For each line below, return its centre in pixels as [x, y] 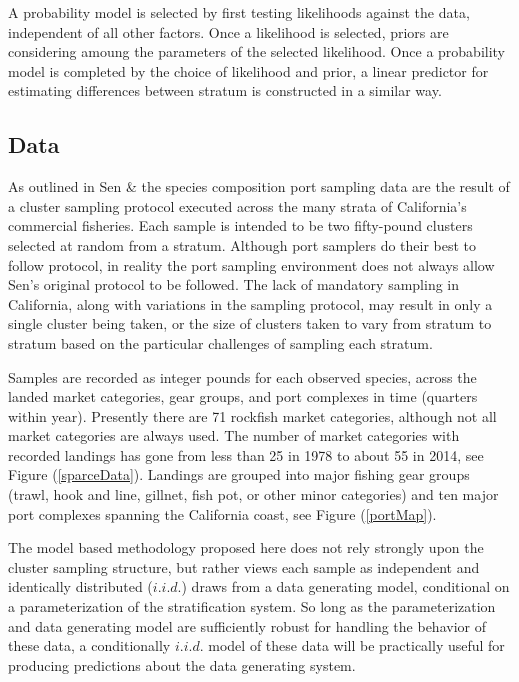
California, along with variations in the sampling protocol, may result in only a [250, 303]
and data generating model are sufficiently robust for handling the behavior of [247, 625]
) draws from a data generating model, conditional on [345, 586]
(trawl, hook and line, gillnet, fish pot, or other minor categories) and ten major [253, 494]
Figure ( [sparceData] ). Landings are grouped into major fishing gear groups [239, 474]
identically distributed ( [80, 586]
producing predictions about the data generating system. [182, 664]
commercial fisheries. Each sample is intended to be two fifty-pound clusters [240, 225]
